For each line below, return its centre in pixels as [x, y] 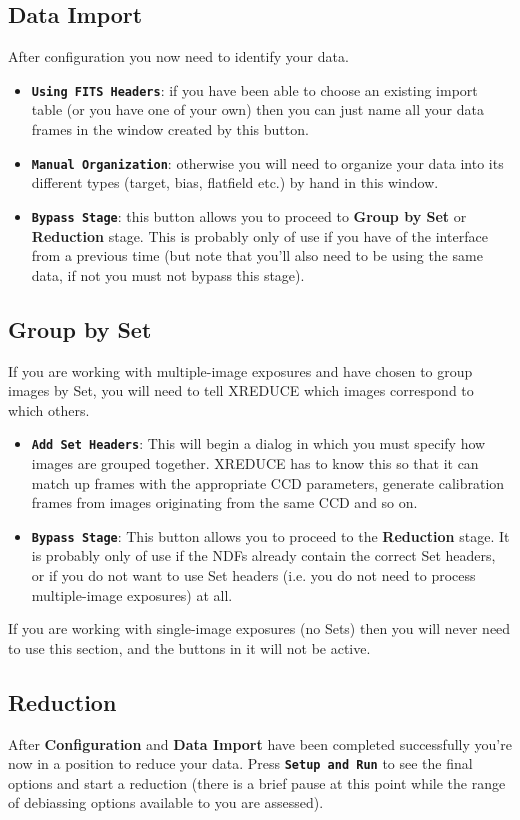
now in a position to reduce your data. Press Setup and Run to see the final [240, 763]
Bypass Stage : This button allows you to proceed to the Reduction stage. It [270, 535]
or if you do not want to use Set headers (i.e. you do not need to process [253, 575]
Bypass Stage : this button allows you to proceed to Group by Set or [249, 215]
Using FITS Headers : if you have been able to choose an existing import [254, 89]
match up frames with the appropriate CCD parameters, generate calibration [268, 482]
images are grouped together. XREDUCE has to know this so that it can [255, 462]
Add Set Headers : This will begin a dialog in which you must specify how [258, 443]
